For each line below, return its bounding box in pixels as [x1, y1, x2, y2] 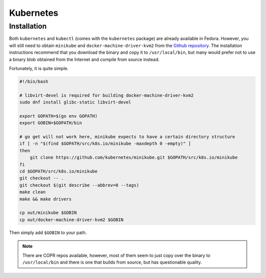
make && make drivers [19, 196, 72, 202]
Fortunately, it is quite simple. [9, 65, 69, 71]
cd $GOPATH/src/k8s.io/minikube [19, 168, 98, 174]
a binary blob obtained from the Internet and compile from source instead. [9, 56, 160, 62]
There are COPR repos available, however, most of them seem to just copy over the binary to [22, 252, 210, 258]
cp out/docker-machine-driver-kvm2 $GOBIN [19, 217, 124, 222]
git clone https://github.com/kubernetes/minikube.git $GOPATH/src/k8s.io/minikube [30, 155, 238, 160]
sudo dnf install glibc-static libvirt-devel [19, 99, 132, 105]
